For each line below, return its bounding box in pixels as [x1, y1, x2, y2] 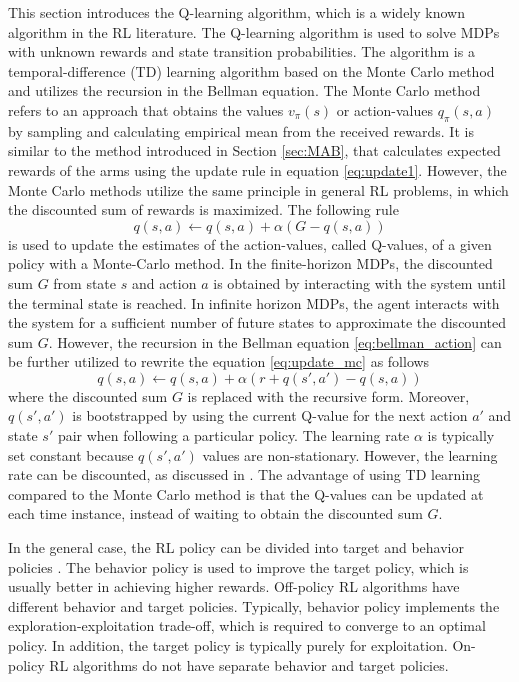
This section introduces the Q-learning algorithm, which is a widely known [8, 2, 465, 22]
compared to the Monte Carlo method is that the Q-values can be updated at [8, 483, 484, 504]
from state [53, 272, 117, 293]
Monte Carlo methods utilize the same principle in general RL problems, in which [8, 179, 509, 200]
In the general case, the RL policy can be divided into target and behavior [8, 537, 464, 558]
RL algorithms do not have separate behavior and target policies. [49, 654, 449, 675]
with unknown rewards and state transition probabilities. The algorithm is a [8, 41, 475, 62]
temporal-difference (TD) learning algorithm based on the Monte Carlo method [8, 60, 495, 81]
